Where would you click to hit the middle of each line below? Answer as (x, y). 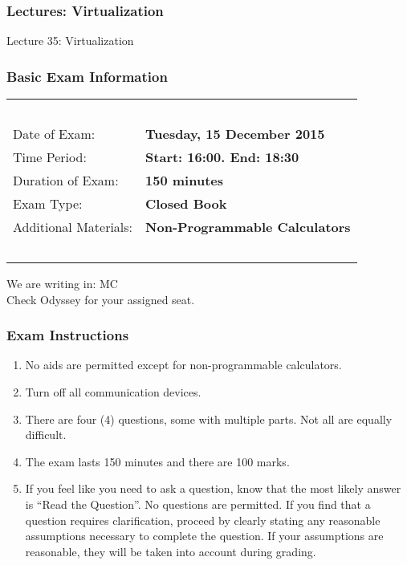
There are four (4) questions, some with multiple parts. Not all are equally (209, 419)
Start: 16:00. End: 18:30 (222, 157)
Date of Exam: (54, 134)
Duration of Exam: (66, 181)
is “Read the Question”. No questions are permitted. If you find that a (198, 504)
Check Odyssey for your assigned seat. (101, 299)
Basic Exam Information (87, 76)
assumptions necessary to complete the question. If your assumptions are (204, 536)
